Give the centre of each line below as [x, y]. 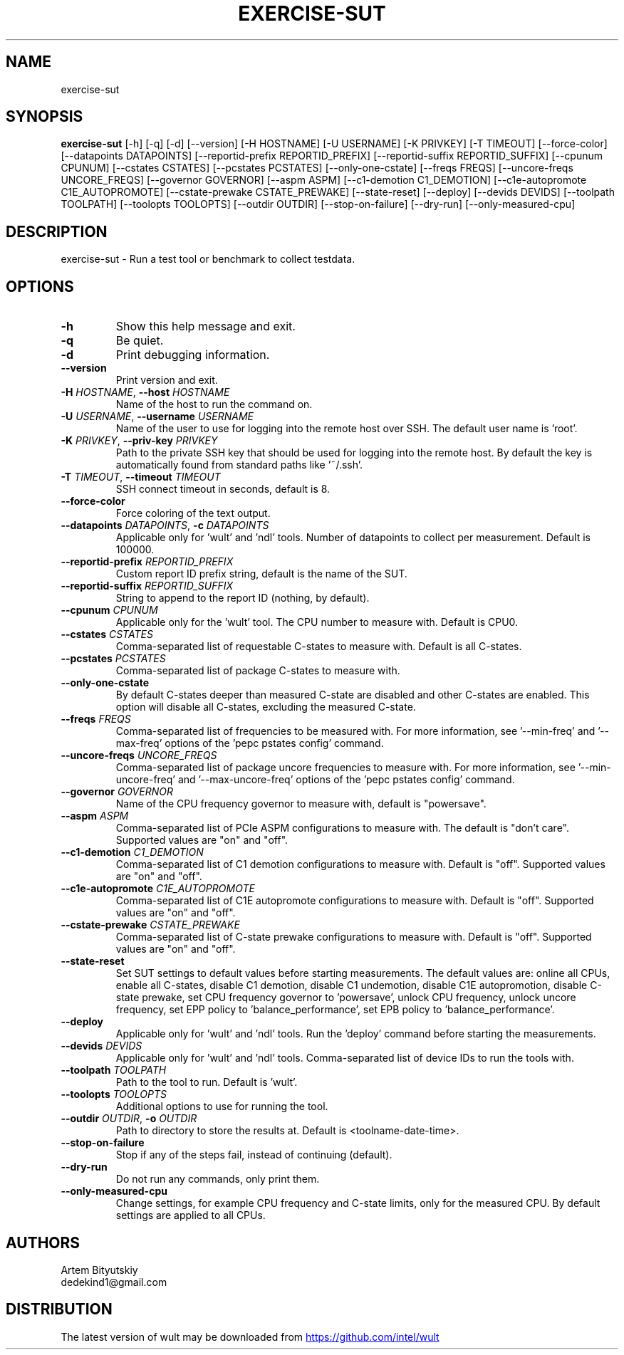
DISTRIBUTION [59, 1309]
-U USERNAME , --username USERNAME [157, 417]
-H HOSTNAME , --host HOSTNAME [145, 392]
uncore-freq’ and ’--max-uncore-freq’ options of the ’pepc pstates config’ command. [315, 780]
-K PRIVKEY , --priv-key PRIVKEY [139, 441]
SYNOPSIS [45, 117]
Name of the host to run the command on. [214, 404]
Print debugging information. [193, 355]
